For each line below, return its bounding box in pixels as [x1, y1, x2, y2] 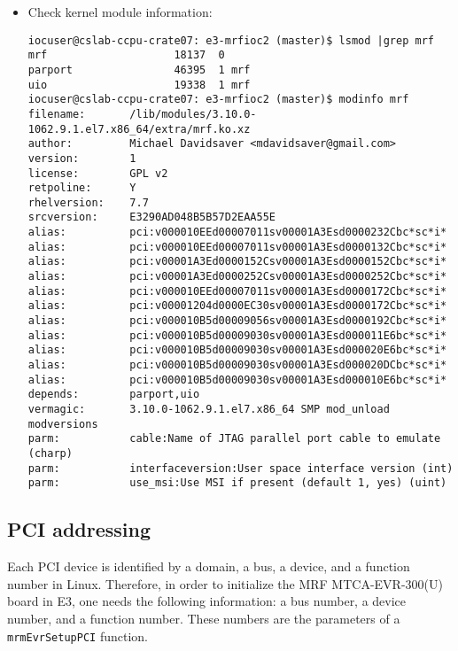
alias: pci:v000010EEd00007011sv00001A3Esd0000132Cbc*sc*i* [27, 240, 447, 253]
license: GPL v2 [27, 167, 168, 180]
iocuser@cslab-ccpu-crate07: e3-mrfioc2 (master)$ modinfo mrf [27, 93, 409, 106]
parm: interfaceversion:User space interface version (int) [27, 461, 454, 475]
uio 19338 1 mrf [27, 78, 251, 91]
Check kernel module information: [27, 3, 213, 20]
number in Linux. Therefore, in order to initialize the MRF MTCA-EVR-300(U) [7, 574, 443, 593]
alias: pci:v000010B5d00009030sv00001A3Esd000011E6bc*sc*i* [27, 329, 447, 342]
